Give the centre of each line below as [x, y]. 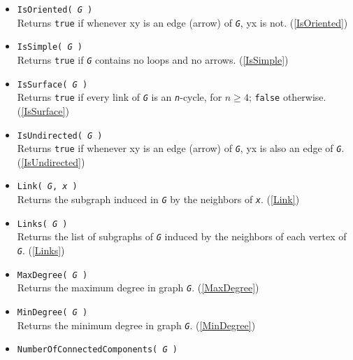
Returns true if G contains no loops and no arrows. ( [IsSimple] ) [153, 59]
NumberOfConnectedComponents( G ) [97, 350]
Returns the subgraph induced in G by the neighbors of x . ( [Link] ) [158, 199]
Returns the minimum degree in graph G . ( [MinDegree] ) [136, 325]
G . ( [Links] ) [41, 250]
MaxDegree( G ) [52, 275]
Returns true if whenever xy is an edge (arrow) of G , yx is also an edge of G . [181, 148]
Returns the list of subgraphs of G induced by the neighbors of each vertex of [182, 236]
